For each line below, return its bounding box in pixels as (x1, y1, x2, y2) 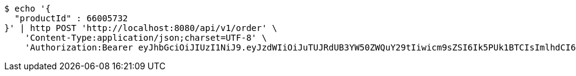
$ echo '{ (4, 4, 51, 13)
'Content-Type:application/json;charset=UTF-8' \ (24, 33, 267, 43)
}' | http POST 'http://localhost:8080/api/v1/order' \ (4, 23, 277, 33)
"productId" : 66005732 (14, 13, 128, 23)
